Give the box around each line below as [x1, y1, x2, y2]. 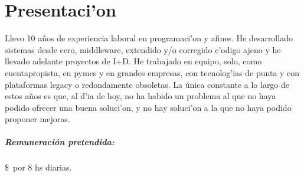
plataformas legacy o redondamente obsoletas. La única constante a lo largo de [5, 78, 290, 90]
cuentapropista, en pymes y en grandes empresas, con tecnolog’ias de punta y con [5, 66, 300, 78]
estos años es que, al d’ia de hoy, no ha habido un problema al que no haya [5, 90, 276, 102]
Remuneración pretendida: [5, 136, 115, 148]
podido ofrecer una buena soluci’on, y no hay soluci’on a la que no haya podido [5, 101, 292, 113]
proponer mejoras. [5, 113, 70, 125]
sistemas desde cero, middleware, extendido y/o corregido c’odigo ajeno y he [5, 43, 281, 55]
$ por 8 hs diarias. [5, 161, 72, 173]
